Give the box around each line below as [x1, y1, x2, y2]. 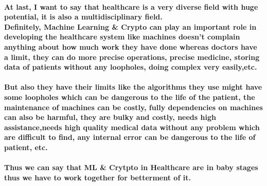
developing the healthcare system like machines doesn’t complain [4, 31, 240, 42]
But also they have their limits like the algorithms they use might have [4, 81, 262, 92]
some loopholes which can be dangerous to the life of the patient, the [4, 91, 255, 102]
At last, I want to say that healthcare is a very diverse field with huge [4, 1, 258, 12]
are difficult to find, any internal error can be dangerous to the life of [4, 132, 256, 142]
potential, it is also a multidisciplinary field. [4, 11, 163, 22]
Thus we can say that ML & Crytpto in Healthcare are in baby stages [4, 162, 258, 173]
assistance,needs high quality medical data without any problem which [4, 121, 260, 132]
